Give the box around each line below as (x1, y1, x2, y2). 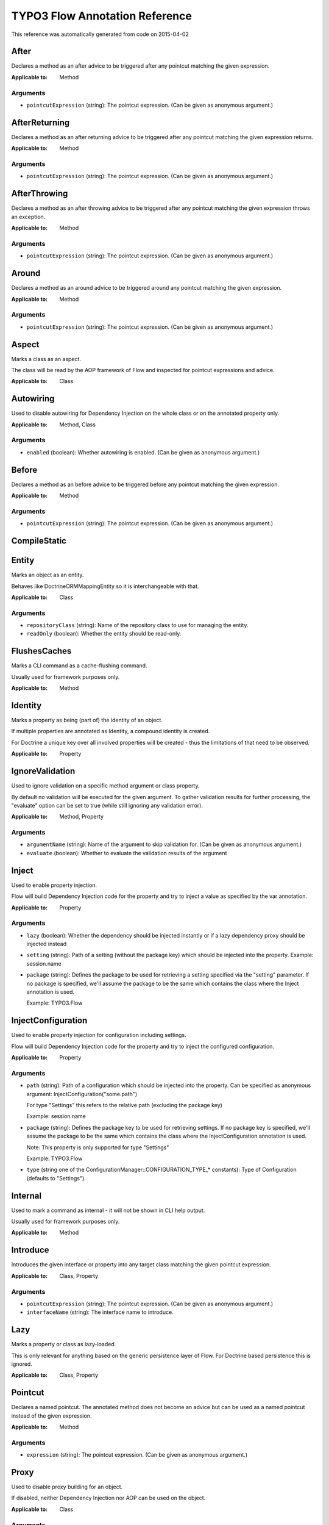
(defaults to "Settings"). (26, 1174, 87, 1182)
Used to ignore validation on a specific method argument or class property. (11, 782, 200, 789)
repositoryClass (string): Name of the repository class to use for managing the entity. (26, 622, 249, 629)
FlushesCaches (11, 646, 72, 656)
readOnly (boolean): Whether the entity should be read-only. (26, 630, 182, 637)
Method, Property (59, 813, 104, 820)
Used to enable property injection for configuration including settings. (11, 1032, 186, 1039)
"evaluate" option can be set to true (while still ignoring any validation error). (11, 802, 203, 809)
